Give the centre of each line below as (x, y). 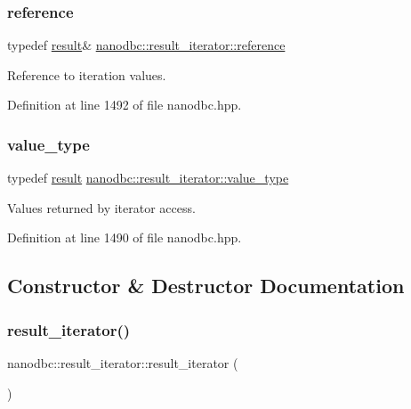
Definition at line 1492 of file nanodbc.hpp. (125, 105)
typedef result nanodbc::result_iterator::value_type (148, 178)
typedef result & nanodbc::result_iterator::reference (146, 45)
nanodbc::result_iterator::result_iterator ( (123, 363)
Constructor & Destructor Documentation (206, 286)
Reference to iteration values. (87, 74)
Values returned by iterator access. (101, 207)
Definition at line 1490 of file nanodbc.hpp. (125, 237)
